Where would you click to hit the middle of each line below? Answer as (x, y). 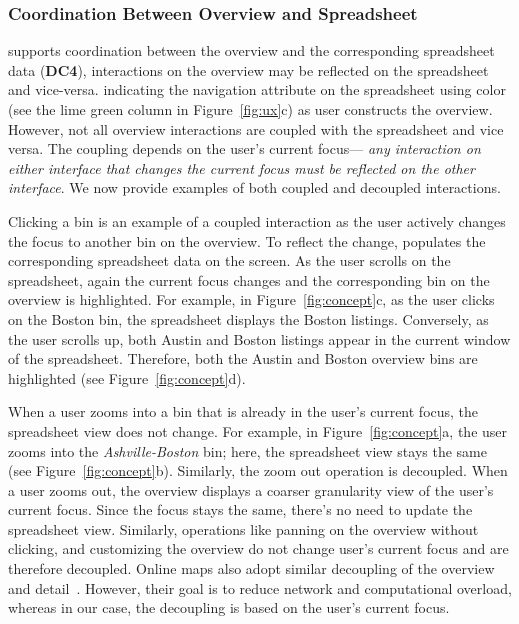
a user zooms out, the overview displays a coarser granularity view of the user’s (251, 489)
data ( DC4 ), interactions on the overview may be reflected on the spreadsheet (248, 69)
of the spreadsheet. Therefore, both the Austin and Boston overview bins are (243, 358)
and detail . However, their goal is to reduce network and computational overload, (260, 587)
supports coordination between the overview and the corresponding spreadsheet (251, 50)
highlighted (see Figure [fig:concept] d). (127, 377)
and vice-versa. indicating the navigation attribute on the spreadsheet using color (257, 89)
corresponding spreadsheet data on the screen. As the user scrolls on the (229, 260)
